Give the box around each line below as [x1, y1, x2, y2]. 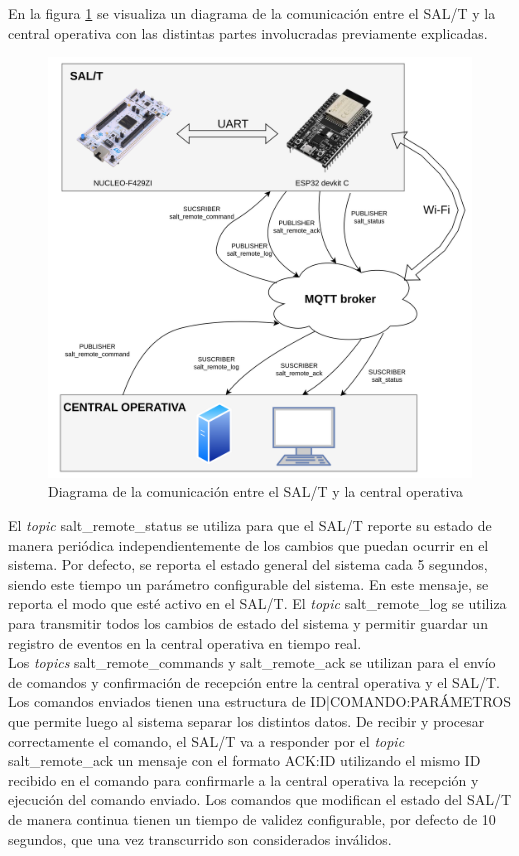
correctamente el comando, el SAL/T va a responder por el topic [8, 730, 405, 751]
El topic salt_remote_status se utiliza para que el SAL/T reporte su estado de [8, 515, 492, 536]
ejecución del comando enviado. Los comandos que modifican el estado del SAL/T [8, 789, 512, 810]
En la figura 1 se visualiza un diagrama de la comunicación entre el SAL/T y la [8, 3, 496, 23]
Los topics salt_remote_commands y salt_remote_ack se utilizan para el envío [8, 652, 496, 673]
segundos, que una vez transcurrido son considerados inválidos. [8, 828, 392, 849]
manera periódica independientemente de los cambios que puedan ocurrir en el [8, 534, 489, 555]
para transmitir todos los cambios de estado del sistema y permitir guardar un [8, 613, 488, 634]
